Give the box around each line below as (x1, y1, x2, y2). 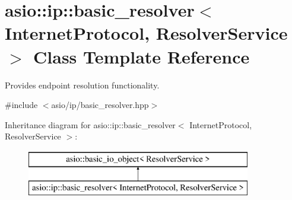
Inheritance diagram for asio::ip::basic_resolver (5, 118, 176, 131)
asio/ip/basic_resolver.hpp (51, 99, 149, 111)
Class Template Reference (33, 44, 250, 68)
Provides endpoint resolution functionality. (5, 78, 160, 91)
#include (5, 99, 38, 111)
